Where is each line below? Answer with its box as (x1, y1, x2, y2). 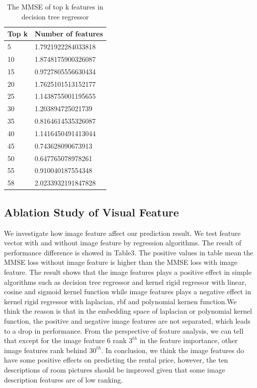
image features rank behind (4, 345, 87, 355)
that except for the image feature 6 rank (4, 335, 127, 346)
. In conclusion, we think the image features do (101, 345, 244, 355)
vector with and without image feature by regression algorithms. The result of (4, 237, 242, 248)
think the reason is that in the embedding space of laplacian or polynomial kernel (4, 306, 252, 316)
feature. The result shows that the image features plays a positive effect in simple (4, 266, 252, 277)
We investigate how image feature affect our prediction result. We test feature (4, 227, 241, 238)
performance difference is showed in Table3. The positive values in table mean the (4, 247, 254, 257)
